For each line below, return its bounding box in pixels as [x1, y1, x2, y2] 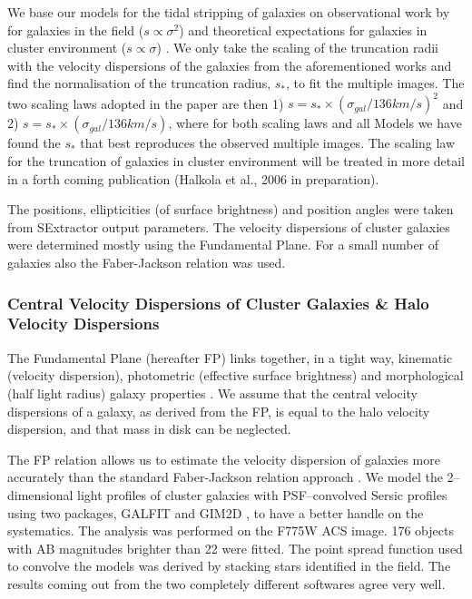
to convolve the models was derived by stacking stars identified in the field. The [7, 556, 451, 575]
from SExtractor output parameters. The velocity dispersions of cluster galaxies [7, 217, 450, 236]
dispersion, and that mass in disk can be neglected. [7, 419, 291, 438]
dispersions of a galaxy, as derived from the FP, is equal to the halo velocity [7, 401, 430, 420]
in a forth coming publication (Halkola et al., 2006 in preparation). [7, 169, 379, 188]
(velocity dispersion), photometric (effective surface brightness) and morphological [7, 366, 464, 385]
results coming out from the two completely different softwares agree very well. [7, 574, 446, 593]
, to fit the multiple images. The [285, 74, 465, 93]
